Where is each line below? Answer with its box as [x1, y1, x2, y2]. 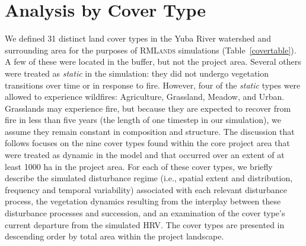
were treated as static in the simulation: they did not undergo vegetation [5, 67, 269, 79]
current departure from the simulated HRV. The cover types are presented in [5, 218, 285, 231]
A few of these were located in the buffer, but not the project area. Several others [5, 55, 301, 68]
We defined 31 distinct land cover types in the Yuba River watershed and [5, 32, 271, 45]
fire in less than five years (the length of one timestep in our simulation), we [5, 113, 281, 126]
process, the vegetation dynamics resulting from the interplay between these [5, 195, 281, 207]
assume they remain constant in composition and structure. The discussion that [5, 125, 295, 137]
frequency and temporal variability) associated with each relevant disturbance [5, 183, 288, 195]
